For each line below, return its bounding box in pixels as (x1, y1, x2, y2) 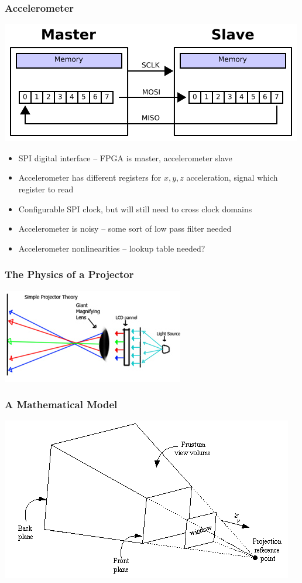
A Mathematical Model (5, 397, 118, 412)
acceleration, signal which (186, 171, 278, 184)
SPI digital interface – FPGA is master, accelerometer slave (18, 151, 232, 164)
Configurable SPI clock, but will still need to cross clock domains (18, 202, 252, 215)
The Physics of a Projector (5, 267, 134, 282)
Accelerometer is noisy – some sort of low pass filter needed (18, 222, 232, 235)
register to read (18, 183, 74, 195)
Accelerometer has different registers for (18, 171, 162, 184)
